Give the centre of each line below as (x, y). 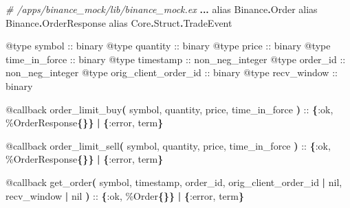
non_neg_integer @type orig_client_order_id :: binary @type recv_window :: (172, 72)
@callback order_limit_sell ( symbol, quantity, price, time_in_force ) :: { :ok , (168, 145)
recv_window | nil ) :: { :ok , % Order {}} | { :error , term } (125, 195)
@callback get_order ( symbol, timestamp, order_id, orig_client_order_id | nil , (174, 182)
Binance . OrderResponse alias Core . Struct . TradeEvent (119, 22)
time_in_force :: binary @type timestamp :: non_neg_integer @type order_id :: (176, 59)
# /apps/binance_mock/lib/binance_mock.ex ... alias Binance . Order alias (162, 9)
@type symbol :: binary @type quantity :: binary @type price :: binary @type (168, 46)
